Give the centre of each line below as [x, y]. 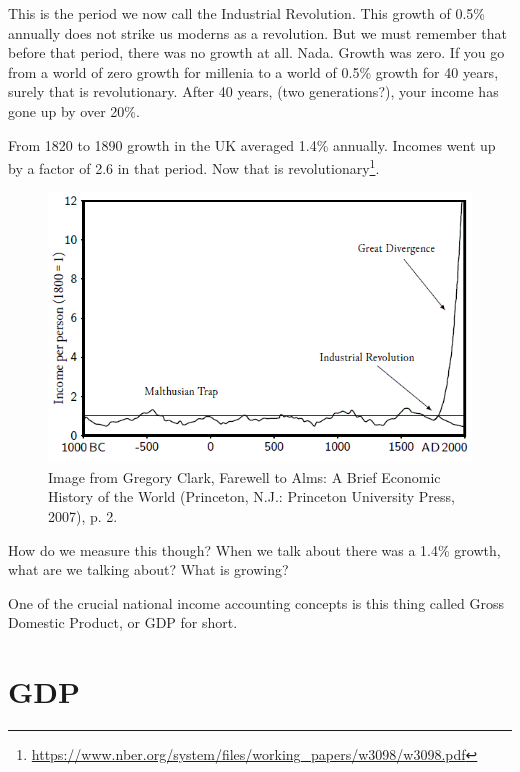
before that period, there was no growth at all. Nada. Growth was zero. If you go [256, 52]
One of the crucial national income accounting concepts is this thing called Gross [256, 602]
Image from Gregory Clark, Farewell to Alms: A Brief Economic [244, 476]
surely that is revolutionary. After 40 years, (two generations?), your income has [253, 91]
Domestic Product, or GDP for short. [123, 622]
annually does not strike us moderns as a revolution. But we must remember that [257, 32]
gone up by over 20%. [74, 110]
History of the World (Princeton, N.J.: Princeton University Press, [251, 496]
